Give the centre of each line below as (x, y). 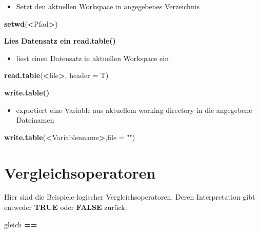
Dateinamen (35, 120)
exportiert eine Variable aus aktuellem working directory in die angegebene (134, 110)
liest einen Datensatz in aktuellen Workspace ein (92, 58)
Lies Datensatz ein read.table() (60, 41)
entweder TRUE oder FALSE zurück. (66, 207)
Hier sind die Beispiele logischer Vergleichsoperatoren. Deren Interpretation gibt (130, 197)
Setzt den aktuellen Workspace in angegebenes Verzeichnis (108, 6)
